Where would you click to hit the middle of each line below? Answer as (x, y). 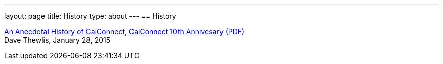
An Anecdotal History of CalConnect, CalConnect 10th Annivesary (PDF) (124, 32)
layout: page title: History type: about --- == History (90, 16)
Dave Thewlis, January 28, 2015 (57, 40)
